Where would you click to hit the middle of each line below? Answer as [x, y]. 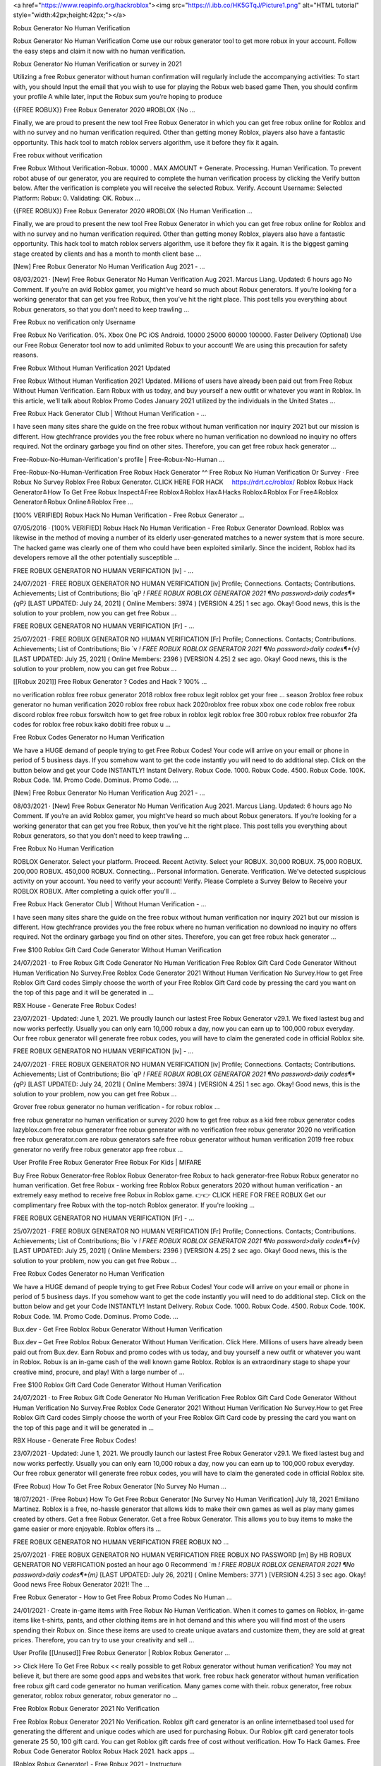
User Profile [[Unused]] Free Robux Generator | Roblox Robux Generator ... [122, 1653]
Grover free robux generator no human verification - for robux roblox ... [116, 1107]
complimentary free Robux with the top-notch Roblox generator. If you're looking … [134, 1205]
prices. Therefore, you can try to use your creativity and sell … [104, 1640]
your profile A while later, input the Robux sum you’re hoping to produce [117, 97]
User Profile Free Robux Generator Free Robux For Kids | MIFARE [107, 1163]
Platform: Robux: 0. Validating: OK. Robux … [77, 198]
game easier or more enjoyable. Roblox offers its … [87, 1529]
